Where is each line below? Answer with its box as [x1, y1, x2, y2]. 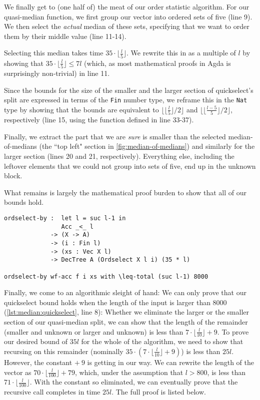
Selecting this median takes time [4, 47, 103, 58]
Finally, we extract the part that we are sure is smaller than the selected [4, 131, 226, 141]
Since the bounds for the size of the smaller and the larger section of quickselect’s [4, 84, 253, 95]
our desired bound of [4, 336, 67, 347]
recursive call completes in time [4, 387, 100, 397]
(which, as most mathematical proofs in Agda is [84, 57, 231, 68]
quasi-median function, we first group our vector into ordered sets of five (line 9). [4, 11, 252, 21]
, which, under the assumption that [75, 367, 183, 377]
